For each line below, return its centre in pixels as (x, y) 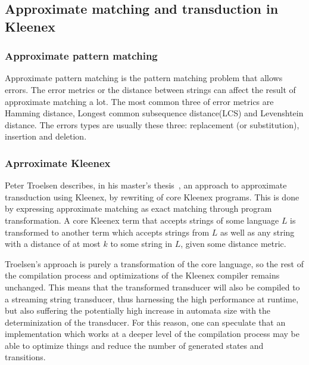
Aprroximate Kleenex (58, 163)
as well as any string (257, 232)
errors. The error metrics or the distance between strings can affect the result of (150, 89)
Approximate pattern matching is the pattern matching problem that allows (144, 78)
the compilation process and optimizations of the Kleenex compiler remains (142, 275)
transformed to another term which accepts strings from (107, 232)
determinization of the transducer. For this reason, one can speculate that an (145, 322)
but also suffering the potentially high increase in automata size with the (138, 310)
